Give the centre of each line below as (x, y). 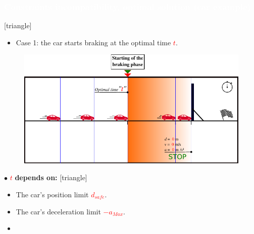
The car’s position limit (52, 194)
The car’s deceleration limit (58, 211)
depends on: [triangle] (51, 177)
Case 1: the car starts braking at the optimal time (93, 42)
